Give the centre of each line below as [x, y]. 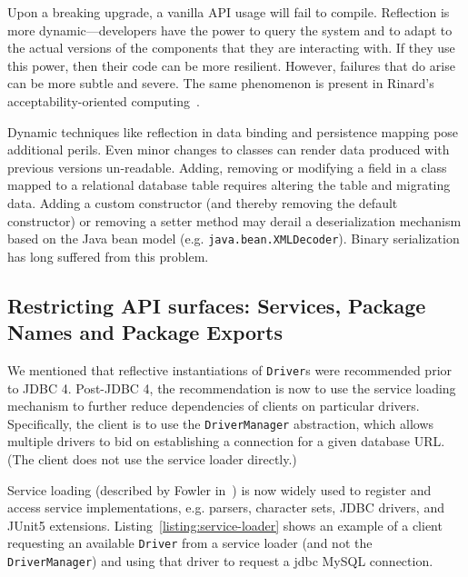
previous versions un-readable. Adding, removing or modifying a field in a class [227, 167]
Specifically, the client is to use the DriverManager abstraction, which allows [221, 423]
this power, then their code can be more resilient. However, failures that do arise [231, 65]
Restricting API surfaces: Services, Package [217, 305]
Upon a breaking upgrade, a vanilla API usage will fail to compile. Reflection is [229, 12]
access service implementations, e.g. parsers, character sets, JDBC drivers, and [226, 507]
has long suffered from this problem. [108, 256]
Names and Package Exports [145, 332]
